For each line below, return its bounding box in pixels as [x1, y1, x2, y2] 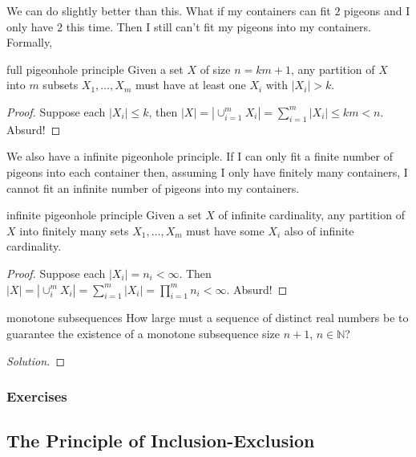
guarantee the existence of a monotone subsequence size [6, 324, 280, 341]
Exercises [6, 386, 67, 406]
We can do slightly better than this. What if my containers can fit [6, 2, 331, 18]
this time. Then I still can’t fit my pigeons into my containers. [66, 18, 371, 35]
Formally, [6, 34, 53, 51]
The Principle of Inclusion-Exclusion [6, 428, 315, 453]
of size [200, 60, 231, 77]
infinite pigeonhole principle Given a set [6, 206, 202, 223]
